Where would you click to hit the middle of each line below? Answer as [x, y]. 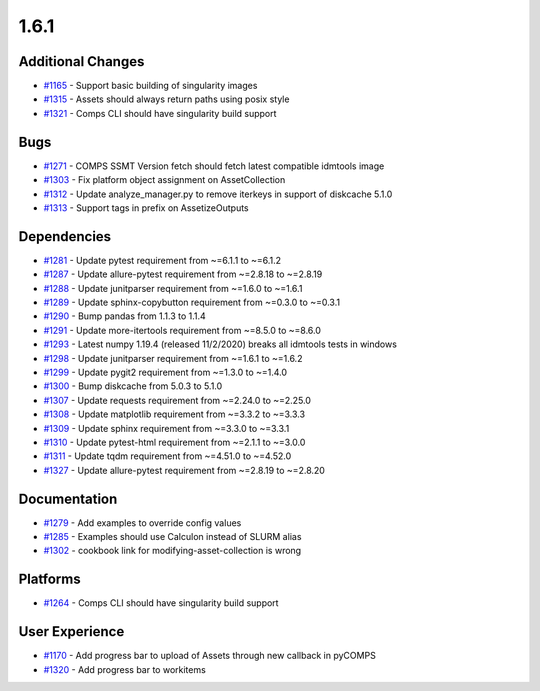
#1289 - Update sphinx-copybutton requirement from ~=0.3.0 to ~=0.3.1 [191, 302]
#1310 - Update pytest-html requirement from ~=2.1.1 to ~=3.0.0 [174, 442]
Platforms [49, 579]
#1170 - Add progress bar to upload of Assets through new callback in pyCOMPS [210, 656]
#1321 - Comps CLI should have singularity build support [160, 113]
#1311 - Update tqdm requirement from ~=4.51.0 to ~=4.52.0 [167, 456]
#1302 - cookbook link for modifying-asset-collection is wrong [172, 551]
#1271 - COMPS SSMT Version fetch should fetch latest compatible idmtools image [214, 166]
